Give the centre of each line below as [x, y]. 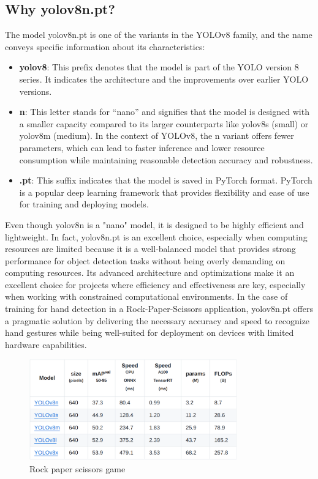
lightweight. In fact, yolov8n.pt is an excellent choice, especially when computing [156, 236]
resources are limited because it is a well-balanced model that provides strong [150, 249]
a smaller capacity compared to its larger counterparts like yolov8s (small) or [164, 123]
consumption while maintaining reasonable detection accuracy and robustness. [166, 159]
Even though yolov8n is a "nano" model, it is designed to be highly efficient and [154, 224]
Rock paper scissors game [78, 469]
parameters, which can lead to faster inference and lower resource [142, 147]
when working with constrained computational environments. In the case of [146, 296]
